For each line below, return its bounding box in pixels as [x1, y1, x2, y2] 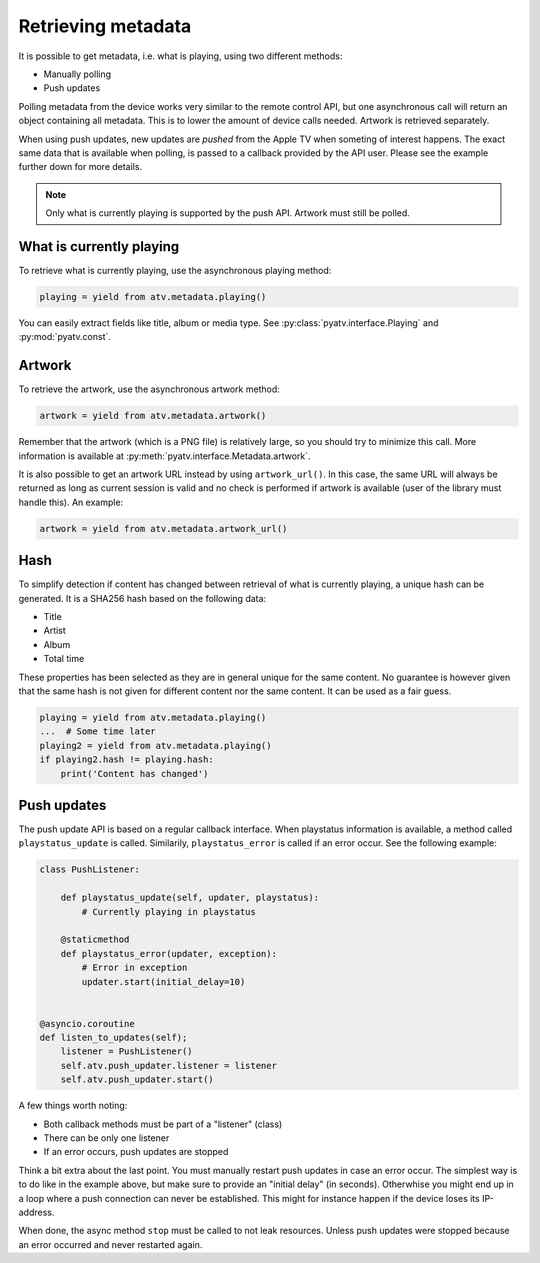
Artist [43, 625, 67, 637]
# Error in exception [81, 962, 188, 974]
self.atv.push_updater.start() [60, 1074, 214, 1085]
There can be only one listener [43, 1132, 170, 1144]
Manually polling [43, 68, 112, 80]
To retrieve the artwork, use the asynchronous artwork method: [18, 383, 280, 395]
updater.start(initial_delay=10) [81, 976, 246, 987]
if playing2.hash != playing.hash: [39, 754, 214, 765]
